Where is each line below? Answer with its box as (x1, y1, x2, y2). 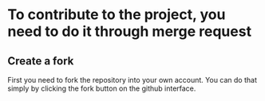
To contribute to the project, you (7, 6, 226, 24)
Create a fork (7, 54, 74, 68)
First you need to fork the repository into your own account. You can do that (7, 76, 257, 84)
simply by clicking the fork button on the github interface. (7, 84, 196, 93)
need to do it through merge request (7, 22, 252, 41)
